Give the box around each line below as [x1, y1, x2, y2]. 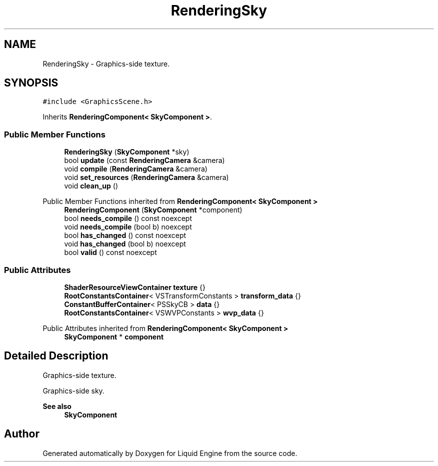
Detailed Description [4, 349, 108, 362]
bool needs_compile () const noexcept [64, 214, 192, 223]
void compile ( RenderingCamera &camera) [64, 164, 207, 173]
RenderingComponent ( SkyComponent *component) [64, 205, 242, 214]
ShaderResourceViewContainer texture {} [64, 282, 206, 291]
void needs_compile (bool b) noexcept [64, 222, 192, 231]
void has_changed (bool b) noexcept [64, 239, 186, 248]
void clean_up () [64, 181, 118, 190]
